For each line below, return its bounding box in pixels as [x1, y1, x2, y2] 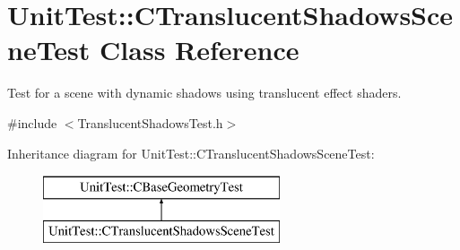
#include [7, 113, 57, 132]
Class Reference [100, 31, 299, 68]
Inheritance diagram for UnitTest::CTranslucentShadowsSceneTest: [7, 143, 375, 162]
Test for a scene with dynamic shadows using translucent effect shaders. [7, 83, 402, 102]
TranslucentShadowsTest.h [77, 113, 223, 132]
